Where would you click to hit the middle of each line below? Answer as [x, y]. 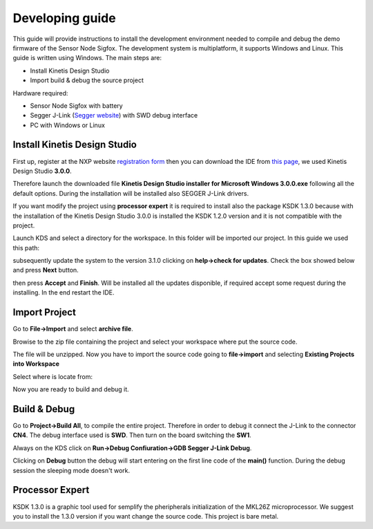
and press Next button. [46, 270]
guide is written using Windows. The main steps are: [87, 58]
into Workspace [36, 364]
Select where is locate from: [53, 376]
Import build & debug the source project [87, 80]
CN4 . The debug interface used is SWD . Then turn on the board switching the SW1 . [132, 435]
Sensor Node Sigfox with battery [77, 105]
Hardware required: [40, 93]
